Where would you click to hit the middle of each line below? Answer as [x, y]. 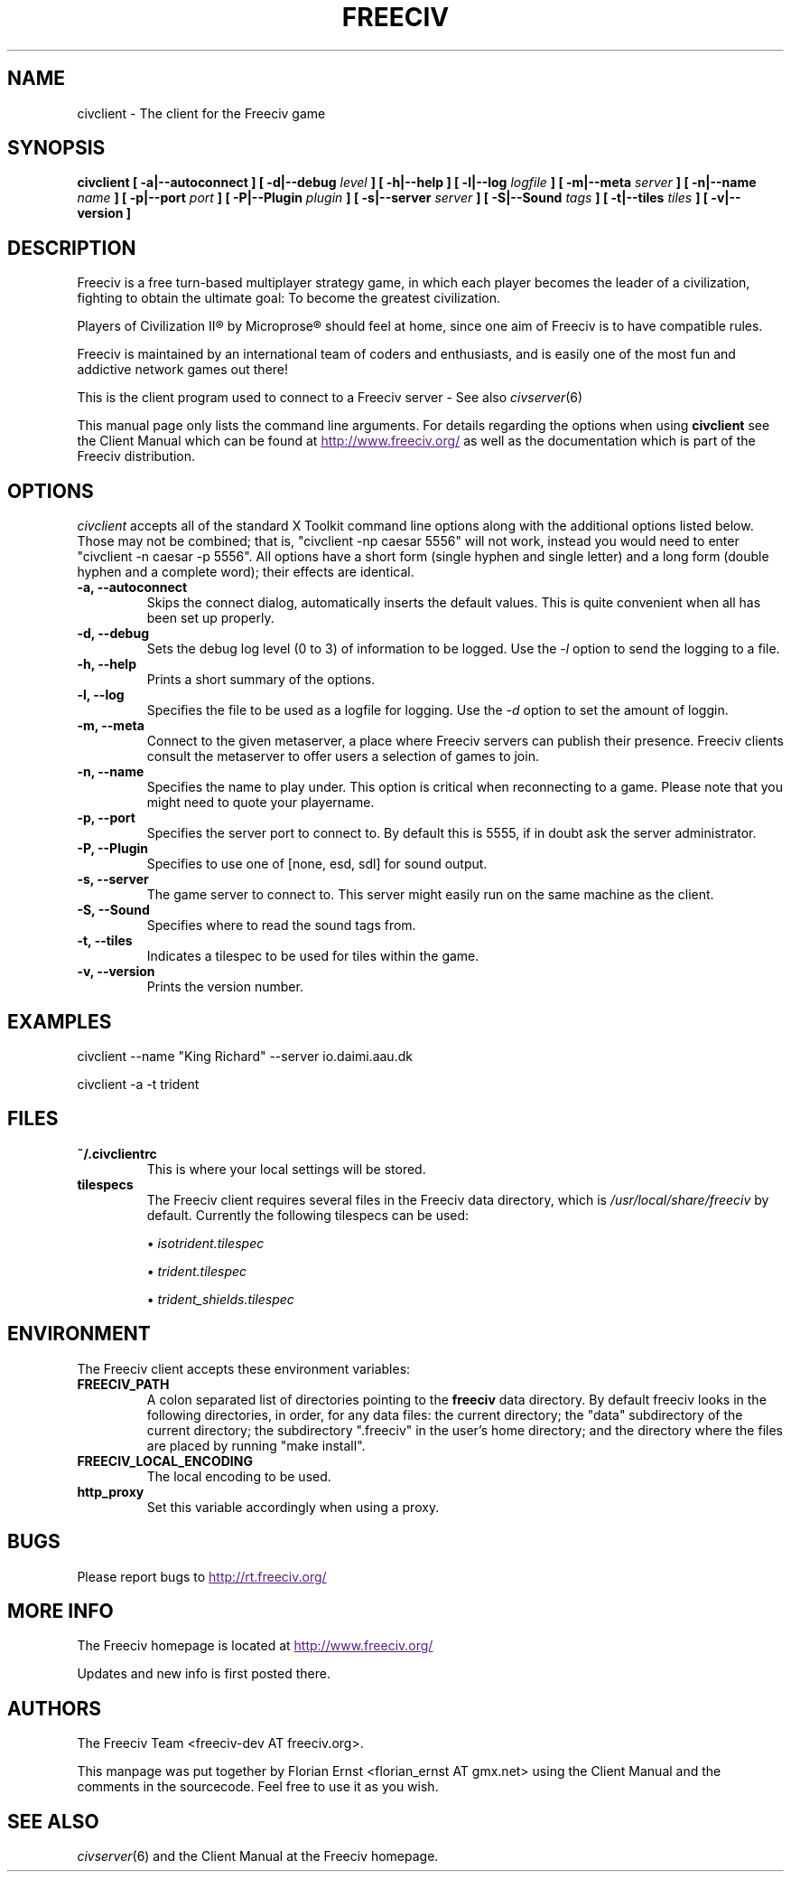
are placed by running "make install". [256, 1445]
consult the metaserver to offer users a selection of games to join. [343, 756]
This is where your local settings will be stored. [286, 1169]
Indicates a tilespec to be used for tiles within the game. [313, 956]
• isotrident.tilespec [205, 1243]
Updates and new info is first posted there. [204, 1674]
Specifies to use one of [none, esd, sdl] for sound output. [317, 864]
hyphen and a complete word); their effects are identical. [246, 572]
